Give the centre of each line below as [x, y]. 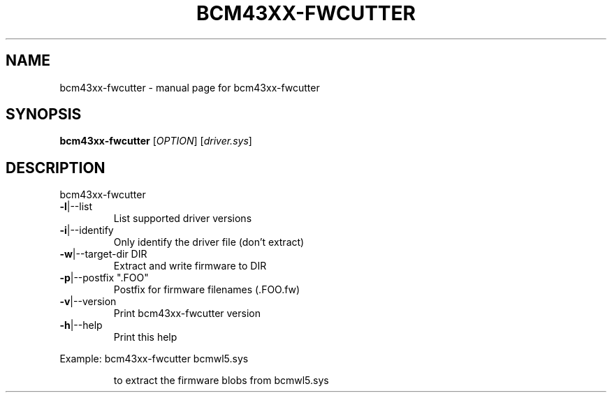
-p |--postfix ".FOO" [104, 278]
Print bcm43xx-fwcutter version [187, 314]
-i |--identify [87, 230]
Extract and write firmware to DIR [190, 266]
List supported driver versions [183, 219]
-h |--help [81, 325]
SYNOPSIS [44, 115]
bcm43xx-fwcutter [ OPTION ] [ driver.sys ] [156, 141]
